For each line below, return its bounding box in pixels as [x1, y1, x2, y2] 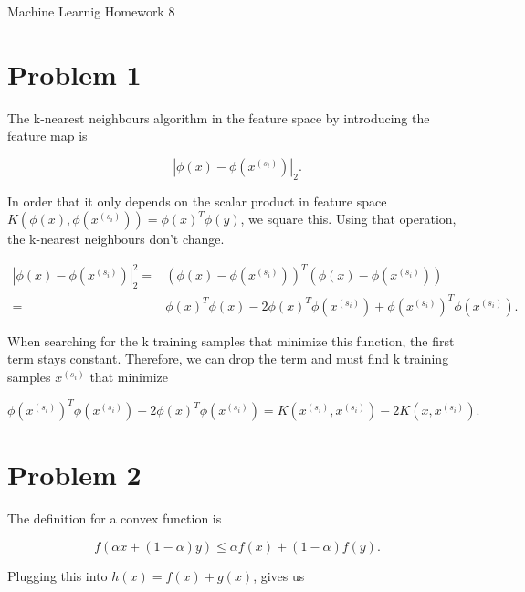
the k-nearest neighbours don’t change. [7, 229, 225, 248]
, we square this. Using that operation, [240, 209, 457, 228]
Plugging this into [7, 566, 108, 585]
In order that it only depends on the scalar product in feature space [7, 191, 387, 210]
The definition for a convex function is [7, 509, 222, 528]
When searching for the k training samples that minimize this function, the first [7, 331, 455, 350]
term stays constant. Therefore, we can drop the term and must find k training [7, 349, 449, 368]
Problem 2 [7, 456, 142, 493]
